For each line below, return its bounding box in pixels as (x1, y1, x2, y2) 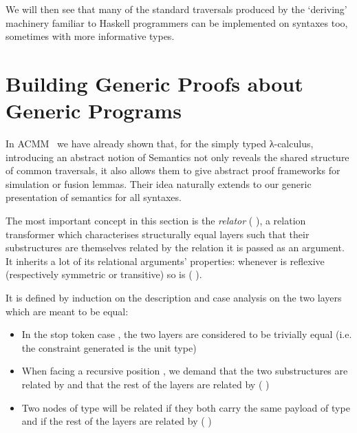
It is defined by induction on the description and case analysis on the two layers (6, 291, 342, 305)
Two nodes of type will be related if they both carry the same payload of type (21, 400, 350, 414)
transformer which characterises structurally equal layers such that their (6, 226, 310, 241)
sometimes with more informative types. (6, 29, 175, 43)
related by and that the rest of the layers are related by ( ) (21, 377, 270, 391)
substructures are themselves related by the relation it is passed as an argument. (6, 240, 345, 255)
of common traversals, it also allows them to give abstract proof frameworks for (6, 163, 340, 178)
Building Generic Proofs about (6, 69, 303, 97)
